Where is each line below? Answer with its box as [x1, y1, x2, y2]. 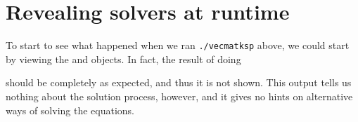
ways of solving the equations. [6, 102, 135, 117]
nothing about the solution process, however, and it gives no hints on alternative [6, 88, 353, 103]
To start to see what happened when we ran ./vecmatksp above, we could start [6, 38, 350, 53]
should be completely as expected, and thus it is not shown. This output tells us [6, 75, 352, 90]
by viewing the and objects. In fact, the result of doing [6, 51, 241, 66]
